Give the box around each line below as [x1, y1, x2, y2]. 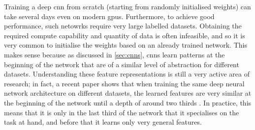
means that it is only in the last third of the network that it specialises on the [4, 107, 239, 117]
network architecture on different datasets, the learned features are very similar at [4, 88, 252, 98]
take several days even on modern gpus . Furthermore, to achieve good [4, 11, 215, 21]
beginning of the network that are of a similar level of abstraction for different [4, 59, 239, 69]
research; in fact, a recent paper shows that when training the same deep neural [4, 78, 245, 88]
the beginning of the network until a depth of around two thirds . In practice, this [4, 97, 252, 107]
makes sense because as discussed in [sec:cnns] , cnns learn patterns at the [4, 49, 225, 59]
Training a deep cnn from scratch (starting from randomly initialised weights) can [4, 1, 251, 11]
